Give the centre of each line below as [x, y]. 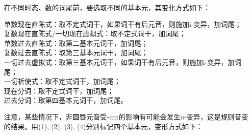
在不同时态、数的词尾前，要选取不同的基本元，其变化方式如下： [107, 7]
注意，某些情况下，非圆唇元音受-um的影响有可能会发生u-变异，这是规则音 [123, 116]
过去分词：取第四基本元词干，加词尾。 [66, 100]
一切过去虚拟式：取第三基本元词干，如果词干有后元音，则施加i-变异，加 [119, 62]
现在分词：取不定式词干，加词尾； [59, 90]
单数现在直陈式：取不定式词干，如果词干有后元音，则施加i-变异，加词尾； [123, 24]
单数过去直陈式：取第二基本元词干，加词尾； [76, 43]
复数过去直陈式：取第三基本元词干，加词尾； [76, 52]
